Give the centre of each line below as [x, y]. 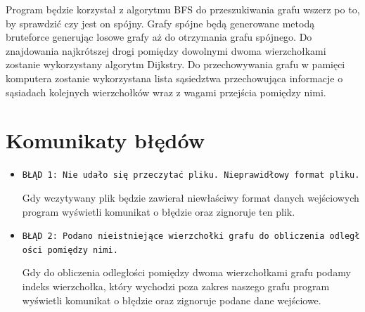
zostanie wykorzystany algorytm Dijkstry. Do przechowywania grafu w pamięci [175, 64]
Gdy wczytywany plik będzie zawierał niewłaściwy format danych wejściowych [191, 197]
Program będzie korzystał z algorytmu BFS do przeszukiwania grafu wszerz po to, [183, 9]
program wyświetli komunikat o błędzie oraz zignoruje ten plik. [159, 211]
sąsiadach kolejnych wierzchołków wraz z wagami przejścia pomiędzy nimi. [166, 92]
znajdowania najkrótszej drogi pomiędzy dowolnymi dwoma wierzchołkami [166, 50]
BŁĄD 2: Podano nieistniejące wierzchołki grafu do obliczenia [173, 236]
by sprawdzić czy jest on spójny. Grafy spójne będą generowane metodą [160, 23]
